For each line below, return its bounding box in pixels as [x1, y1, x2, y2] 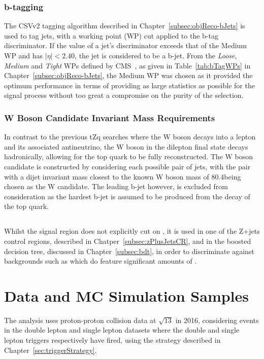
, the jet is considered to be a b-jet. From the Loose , [75, 50, 237, 60]
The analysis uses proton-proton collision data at [4, 314, 156, 325]
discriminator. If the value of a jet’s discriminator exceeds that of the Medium [4, 40, 247, 51]
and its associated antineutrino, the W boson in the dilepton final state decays [4, 141, 248, 152]
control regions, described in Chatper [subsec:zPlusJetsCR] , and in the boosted [4, 235, 251, 246]
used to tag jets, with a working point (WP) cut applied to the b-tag [4, 30, 218, 41]
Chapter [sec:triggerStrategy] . [4, 344, 97, 355]
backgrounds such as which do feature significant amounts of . [4, 256, 197, 266]
